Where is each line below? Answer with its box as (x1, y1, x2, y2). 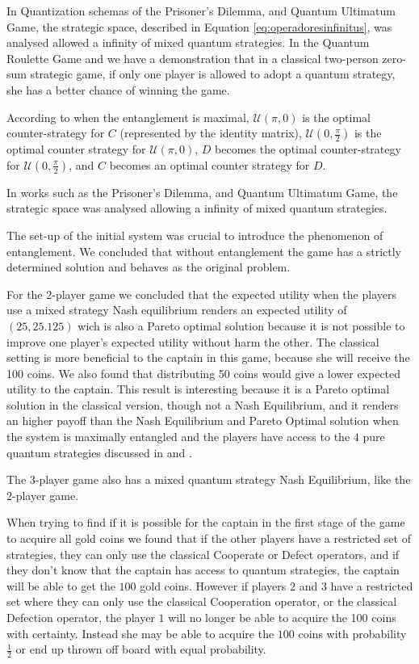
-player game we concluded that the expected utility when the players (52, 285, 396, 302)
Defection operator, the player (6, 609, 155, 625)
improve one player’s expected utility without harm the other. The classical (6, 333, 379, 350)
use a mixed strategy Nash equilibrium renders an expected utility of (6, 301, 347, 318)
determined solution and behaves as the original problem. (6, 258, 291, 275)
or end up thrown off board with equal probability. (15, 641, 266, 658)
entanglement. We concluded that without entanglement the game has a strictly (6, 242, 402, 259)
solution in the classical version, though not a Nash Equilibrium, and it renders (6, 396, 399, 413)
